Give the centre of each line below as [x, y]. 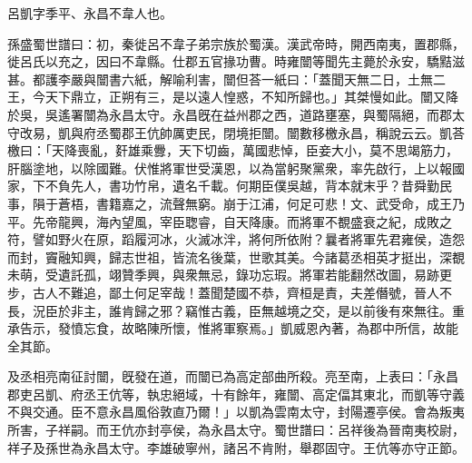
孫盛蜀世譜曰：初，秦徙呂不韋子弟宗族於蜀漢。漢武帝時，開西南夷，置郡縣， [236, 43]
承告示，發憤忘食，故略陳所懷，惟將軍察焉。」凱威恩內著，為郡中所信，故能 [233, 328]
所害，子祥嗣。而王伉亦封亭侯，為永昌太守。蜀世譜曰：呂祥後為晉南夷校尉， [236, 430]
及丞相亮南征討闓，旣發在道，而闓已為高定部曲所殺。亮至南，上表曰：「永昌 [233, 376]
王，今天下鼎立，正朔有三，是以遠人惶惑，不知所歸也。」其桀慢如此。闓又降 [233, 97]
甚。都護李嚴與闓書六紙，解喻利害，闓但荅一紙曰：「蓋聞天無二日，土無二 [226, 79]
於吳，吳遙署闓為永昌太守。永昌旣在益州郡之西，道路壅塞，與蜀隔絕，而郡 [230, 114]
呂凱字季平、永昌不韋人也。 [90, 13]
